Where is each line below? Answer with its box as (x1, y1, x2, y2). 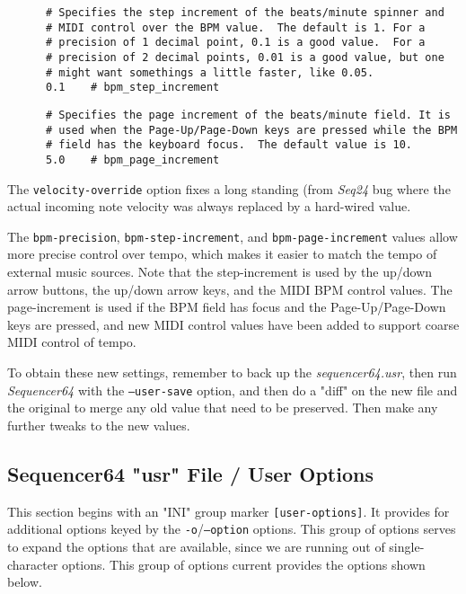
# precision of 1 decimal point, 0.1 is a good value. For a (45, 36, 426, 49)
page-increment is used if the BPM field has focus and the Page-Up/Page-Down (7, 297, 446, 316)
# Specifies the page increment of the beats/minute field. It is (45, 108, 451, 121)
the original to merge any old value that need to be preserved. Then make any (7, 398, 438, 417)
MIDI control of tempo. (7, 332, 136, 351)
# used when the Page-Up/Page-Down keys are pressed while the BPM (45, 123, 458, 137)
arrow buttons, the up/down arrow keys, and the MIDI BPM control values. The (7, 279, 453, 298)
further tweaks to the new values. (7, 415, 190, 434)
